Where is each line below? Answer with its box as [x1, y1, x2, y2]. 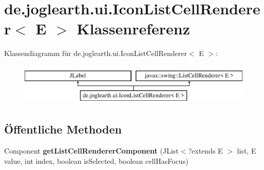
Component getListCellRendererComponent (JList [4, 145, 179, 156]
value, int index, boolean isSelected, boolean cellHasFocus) [4, 155, 188, 166]
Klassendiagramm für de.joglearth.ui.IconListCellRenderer [4, 48, 187, 59]
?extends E [188, 145, 223, 156]
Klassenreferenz [77, 18, 191, 39]
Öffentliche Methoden [4, 121, 122, 137]
